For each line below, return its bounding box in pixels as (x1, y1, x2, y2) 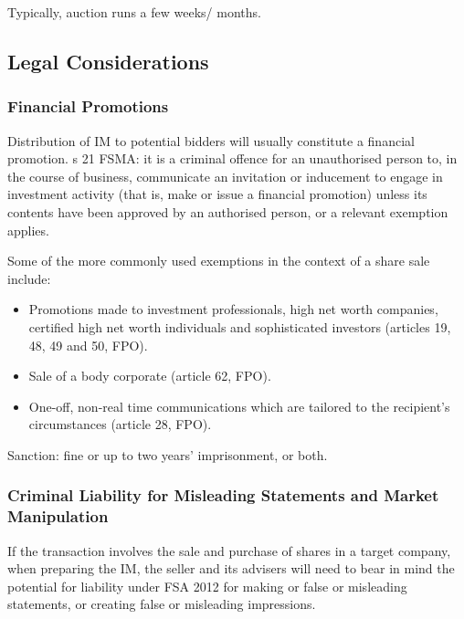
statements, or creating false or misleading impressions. (7, 594, 316, 614)
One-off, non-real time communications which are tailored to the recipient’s (28, 396, 450, 415)
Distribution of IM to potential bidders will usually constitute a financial (7, 131, 415, 150)
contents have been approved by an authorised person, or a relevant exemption (7, 202, 448, 221)
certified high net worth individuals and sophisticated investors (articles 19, (28, 317, 451, 336)
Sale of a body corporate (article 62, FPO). (28, 366, 271, 385)
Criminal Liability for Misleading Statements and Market (7, 484, 439, 507)
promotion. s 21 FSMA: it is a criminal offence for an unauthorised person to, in (7, 149, 458, 168)
